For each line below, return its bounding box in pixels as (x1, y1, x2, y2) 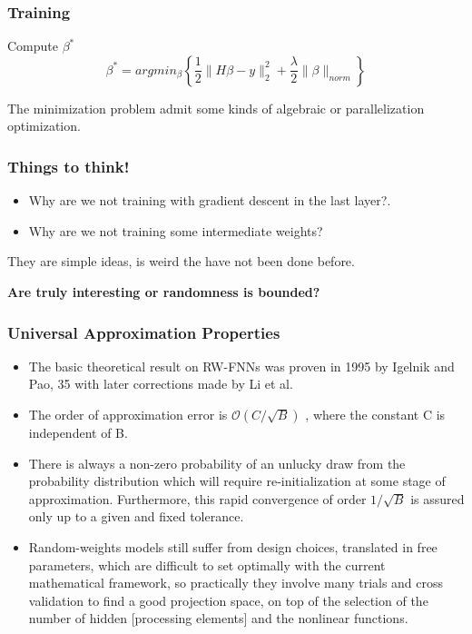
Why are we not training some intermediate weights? (28, 221, 323, 240)
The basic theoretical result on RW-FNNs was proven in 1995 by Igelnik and (28, 356, 455, 375)
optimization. (7, 116, 81, 135)
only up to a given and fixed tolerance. (28, 507, 244, 526)
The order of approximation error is (28, 405, 228, 423)
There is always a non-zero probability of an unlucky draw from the (28, 453, 406, 472)
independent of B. (28, 423, 128, 441)
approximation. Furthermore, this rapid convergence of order (28, 489, 367, 508)
